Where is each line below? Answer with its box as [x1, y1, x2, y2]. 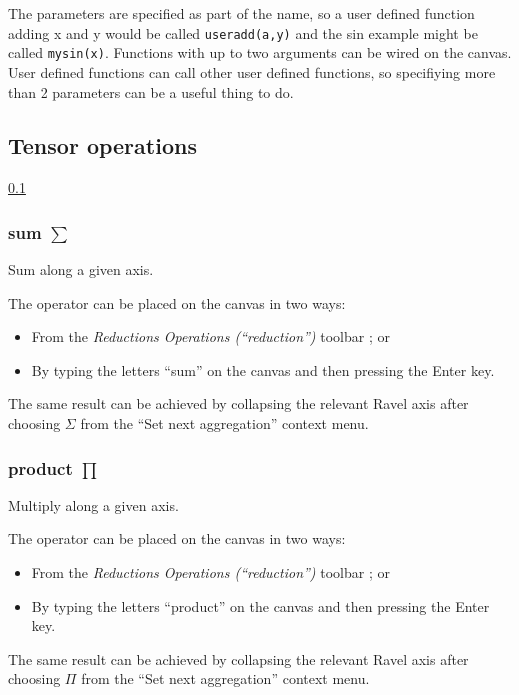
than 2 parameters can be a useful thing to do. [8, 81, 294, 102]
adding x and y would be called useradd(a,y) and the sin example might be [8, 22, 478, 43]
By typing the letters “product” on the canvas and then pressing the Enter [31, 595, 490, 616]
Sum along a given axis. [8, 259, 154, 280]
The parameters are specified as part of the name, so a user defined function [8, 3, 475, 23]
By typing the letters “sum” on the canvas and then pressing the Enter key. [31, 359, 495, 380]
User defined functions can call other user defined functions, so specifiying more [8, 61, 496, 82]
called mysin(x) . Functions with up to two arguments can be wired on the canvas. [8, 42, 512, 63]
